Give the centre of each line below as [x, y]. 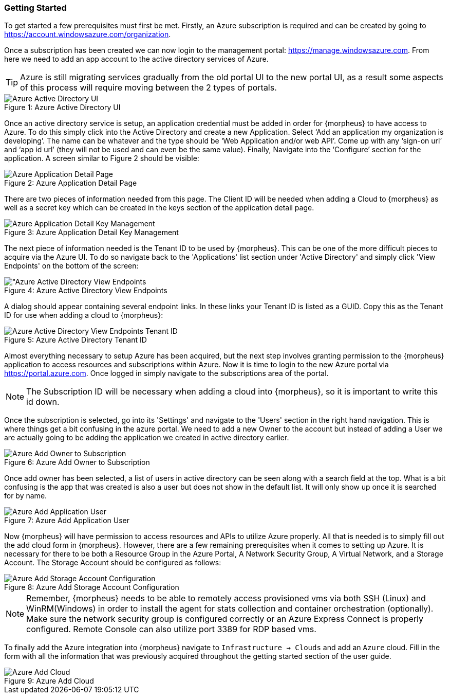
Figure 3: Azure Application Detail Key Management [91, 232]
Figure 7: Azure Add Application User [67, 521]
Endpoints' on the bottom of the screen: [71, 266]
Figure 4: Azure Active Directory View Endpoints [86, 291]
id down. [43, 402]
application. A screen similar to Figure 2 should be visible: [102, 158]
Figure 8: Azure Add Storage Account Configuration [92, 587]
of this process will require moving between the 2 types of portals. [148, 88]
